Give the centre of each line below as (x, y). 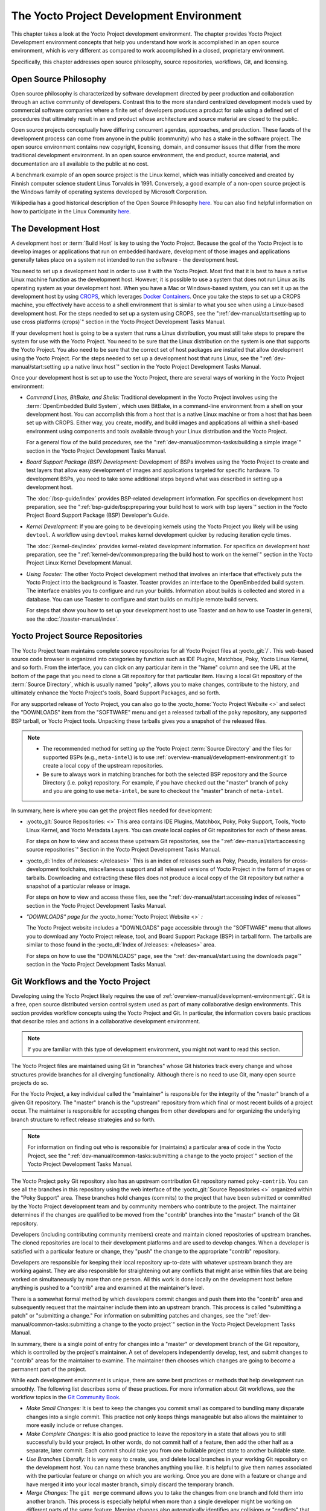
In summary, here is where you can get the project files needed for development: (112, 811)
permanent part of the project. (49, 1369)
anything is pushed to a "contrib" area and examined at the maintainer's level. (108, 1288)
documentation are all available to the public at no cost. (80, 164)
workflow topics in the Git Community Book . (66, 1397)
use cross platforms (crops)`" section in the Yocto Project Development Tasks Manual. (118, 322)
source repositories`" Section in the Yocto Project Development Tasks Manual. (123, 850)
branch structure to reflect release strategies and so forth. (84, 1119)
